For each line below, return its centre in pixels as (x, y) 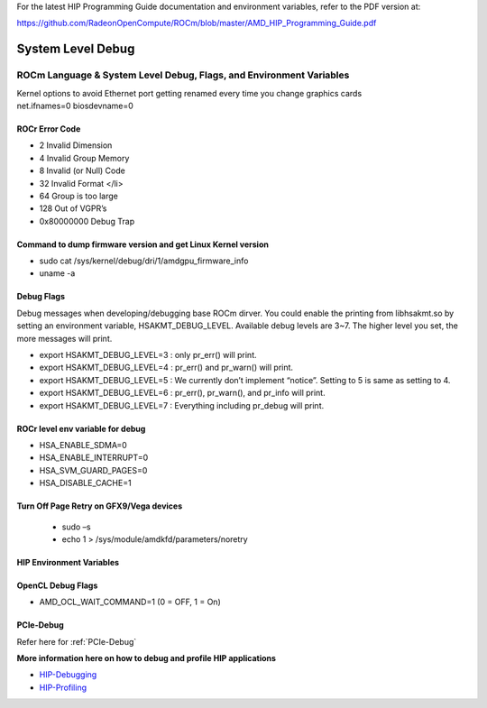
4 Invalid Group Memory (84, 158)
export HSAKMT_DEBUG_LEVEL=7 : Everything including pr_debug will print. (182, 405)
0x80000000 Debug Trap (87, 221)
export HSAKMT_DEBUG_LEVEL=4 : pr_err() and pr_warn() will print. (166, 368)
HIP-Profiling (63, 687)
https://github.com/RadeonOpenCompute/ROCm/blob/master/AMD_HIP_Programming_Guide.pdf (197, 23)
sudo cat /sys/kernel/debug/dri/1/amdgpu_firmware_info (144, 261)
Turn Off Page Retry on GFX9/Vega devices (100, 506)
